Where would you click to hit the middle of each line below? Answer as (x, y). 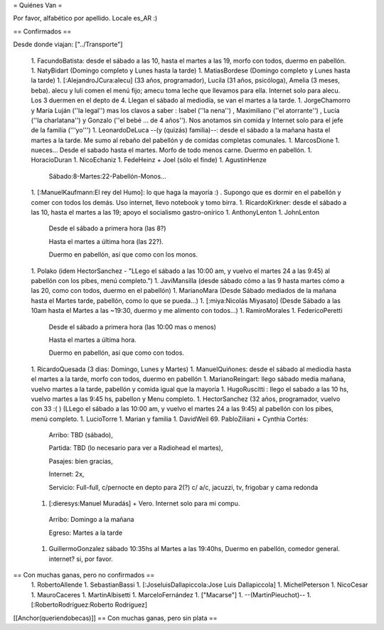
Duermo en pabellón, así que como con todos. (117, 353)
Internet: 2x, (66, 474)
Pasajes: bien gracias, (81, 461)
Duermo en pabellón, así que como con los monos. (123, 255)
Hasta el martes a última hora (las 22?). (106, 241)
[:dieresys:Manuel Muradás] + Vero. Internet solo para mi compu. (144, 503)
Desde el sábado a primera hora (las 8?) (107, 228)
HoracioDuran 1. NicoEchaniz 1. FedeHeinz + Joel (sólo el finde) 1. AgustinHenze (149, 160)
